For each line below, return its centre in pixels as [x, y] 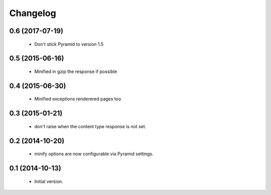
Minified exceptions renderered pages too [78, 99]
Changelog [33, 13]
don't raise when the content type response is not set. [90, 126]
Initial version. [49, 181]
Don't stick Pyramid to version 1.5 [69, 44]
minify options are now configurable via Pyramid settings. [94, 154]
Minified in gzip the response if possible [76, 71]
